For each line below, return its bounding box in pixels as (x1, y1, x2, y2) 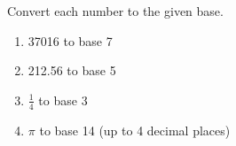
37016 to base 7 (28, 31, 113, 50)
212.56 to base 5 (28, 61, 116, 80)
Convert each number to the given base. (7, 2, 224, 19)
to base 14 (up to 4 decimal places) (39, 120, 231, 139)
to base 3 (38, 90, 88, 109)
